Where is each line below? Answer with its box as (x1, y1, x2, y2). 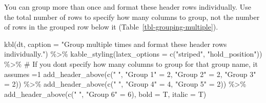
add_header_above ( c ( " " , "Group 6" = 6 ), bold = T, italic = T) (4, 88, 207, 99)
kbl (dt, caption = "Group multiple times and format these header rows (4, 38, 227, 49)
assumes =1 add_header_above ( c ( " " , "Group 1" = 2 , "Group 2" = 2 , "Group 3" (4, 68, 256, 79)
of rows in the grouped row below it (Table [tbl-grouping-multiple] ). (4, 21, 218, 32)
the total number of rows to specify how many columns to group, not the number (4, 11, 260, 22)
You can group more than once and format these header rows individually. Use (4, 2, 251, 12)
